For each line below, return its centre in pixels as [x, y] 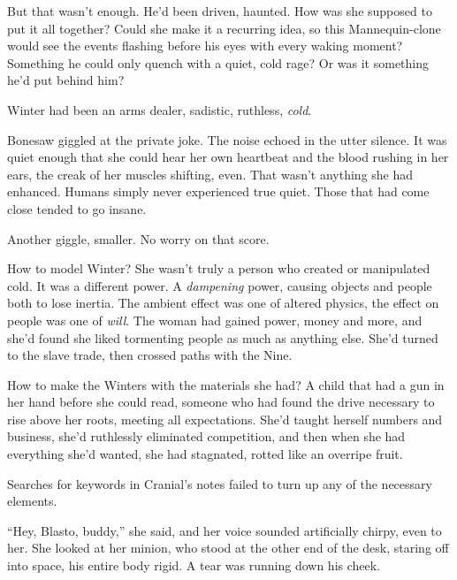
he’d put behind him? [66, 80]
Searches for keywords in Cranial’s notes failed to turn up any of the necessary [220, 483]
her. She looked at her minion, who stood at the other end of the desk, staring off [228, 548]
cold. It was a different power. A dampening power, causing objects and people [220, 285]
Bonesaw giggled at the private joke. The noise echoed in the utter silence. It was [227, 139]
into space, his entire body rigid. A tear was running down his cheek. [194, 565]
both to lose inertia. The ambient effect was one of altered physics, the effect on [223, 303]
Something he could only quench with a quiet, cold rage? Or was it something [218, 62]
